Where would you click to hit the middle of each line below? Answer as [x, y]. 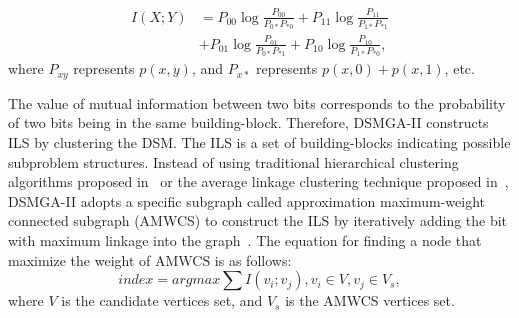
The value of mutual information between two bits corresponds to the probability [257, 102]
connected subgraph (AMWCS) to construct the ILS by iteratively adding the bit [258, 220]
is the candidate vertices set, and [162, 300]
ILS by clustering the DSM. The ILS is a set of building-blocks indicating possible [259, 142]
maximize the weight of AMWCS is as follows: [150, 259]
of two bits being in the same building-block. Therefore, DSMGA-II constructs [248, 122]
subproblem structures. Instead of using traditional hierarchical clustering [233, 161]
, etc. [459, 68]
